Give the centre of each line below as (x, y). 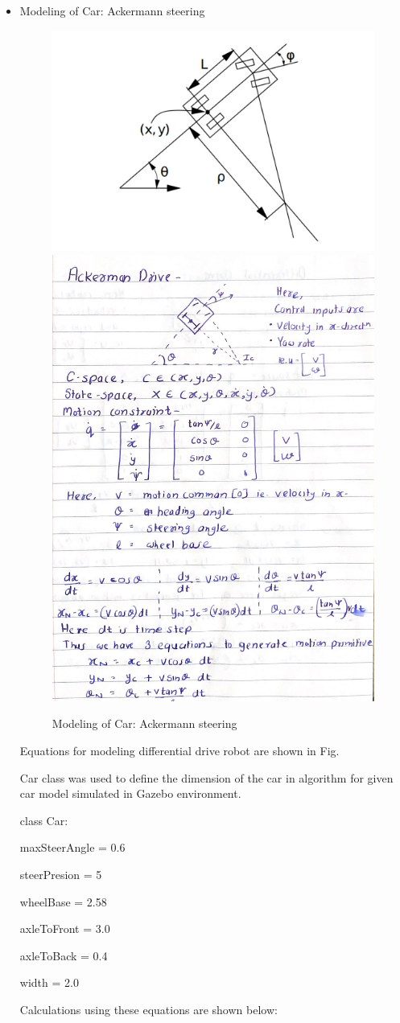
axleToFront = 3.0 (65, 929)
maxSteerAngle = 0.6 (72, 847)
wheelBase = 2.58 (63, 901)
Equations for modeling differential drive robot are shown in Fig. (179, 750)
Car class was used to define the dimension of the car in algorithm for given (206, 777)
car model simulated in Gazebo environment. (130, 793)
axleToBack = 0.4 (64, 955)
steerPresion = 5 (61, 874)
